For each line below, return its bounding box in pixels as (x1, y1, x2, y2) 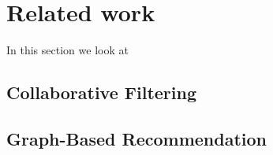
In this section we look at (6, 42, 129, 58)
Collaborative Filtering (6, 80, 196, 105)
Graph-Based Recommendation (6, 126, 267, 150)
